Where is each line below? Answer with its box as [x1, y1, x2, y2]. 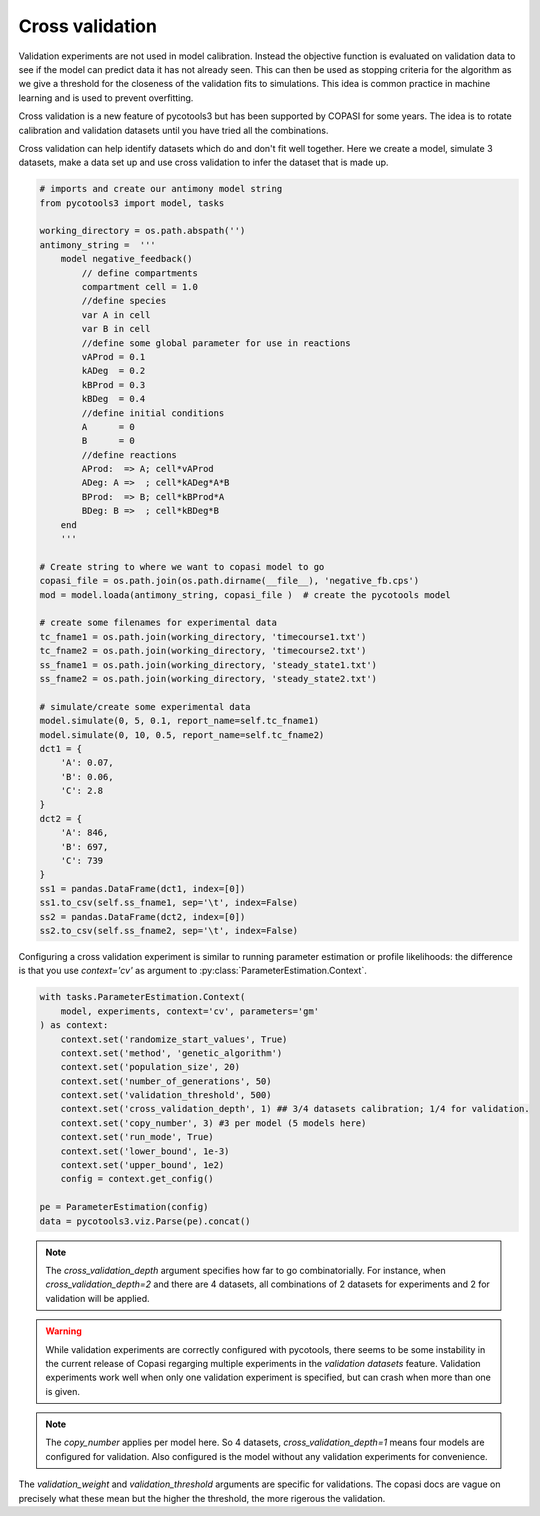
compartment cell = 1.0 [81, 281, 199, 292]
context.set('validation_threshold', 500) [60, 1090, 272, 1101]
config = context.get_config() [60, 1173, 214, 1185]
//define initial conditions [81, 407, 225, 419]
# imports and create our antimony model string [39, 183, 283, 195]
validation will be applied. [45, 1292, 150, 1304]
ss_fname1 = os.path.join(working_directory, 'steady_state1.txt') [39, 659, 378, 670]
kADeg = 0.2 [81, 365, 146, 377]
